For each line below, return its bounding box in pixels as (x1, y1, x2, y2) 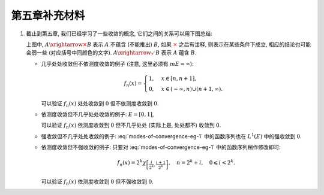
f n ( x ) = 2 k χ (117, 159, 146, 167)
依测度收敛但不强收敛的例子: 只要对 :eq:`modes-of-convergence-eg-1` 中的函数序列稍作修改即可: (41, 144, 281, 151)
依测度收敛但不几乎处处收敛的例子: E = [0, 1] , (41, 111, 154, 118)
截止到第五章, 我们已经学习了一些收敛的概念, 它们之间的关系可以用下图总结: (26, 30, 212, 37)
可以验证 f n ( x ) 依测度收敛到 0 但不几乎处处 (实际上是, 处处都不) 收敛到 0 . (41, 121, 221, 130)
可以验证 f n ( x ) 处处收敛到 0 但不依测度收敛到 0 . (41, 99, 159, 108)
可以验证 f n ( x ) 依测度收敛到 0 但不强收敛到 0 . (41, 178, 154, 187)
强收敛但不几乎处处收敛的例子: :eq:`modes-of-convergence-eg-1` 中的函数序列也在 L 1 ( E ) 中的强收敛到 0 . (41, 132, 302, 140)
